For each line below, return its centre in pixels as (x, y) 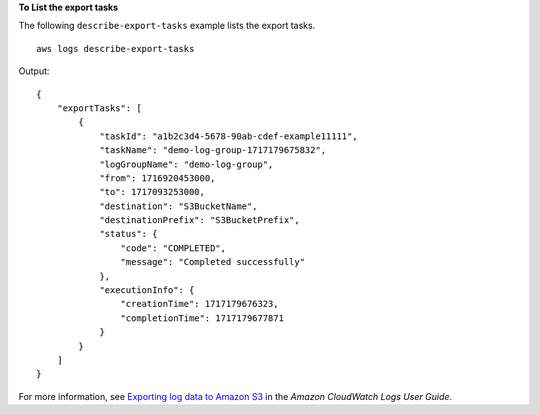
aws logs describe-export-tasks (115, 48)
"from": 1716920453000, (157, 178)
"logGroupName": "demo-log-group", (186, 164)
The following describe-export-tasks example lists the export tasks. (167, 26)
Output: (34, 71)
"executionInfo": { (147, 290)
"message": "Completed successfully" (212, 262)
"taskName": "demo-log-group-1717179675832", (213, 150)
